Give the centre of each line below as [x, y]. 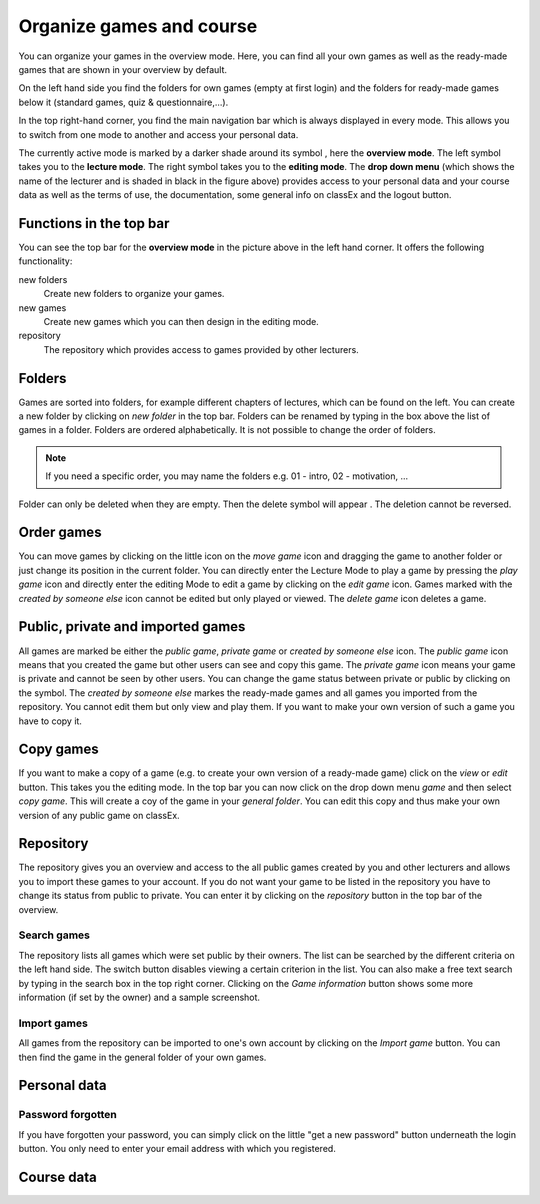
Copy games [58, 749]
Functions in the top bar [94, 223]
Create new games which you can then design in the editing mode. [181, 321]
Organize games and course [138, 26]
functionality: [45, 261]
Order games [60, 532]
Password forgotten [67, 1115]
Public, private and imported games [132, 626]
